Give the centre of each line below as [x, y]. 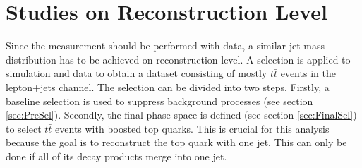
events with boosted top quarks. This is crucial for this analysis [192, 128]
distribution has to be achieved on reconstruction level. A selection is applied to [178, 59]
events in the [308, 73]
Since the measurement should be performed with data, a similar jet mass [165, 46]
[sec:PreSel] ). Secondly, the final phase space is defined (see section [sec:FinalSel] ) [181, 115]
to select [24, 128]
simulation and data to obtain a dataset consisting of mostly [137, 73]
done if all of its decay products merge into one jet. [116, 156]
